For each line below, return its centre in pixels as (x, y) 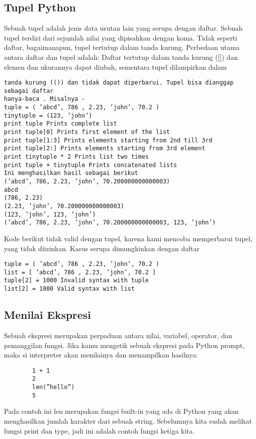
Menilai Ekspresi (48, 315)
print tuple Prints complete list (61, 124)
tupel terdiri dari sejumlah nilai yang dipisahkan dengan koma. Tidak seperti (121, 37)
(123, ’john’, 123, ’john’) (50, 214)
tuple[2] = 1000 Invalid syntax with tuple (76, 281)
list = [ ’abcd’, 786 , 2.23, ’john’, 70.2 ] (80, 272)
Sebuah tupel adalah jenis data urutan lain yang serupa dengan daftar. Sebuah (123, 28)
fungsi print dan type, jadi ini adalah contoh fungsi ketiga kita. (99, 430)
